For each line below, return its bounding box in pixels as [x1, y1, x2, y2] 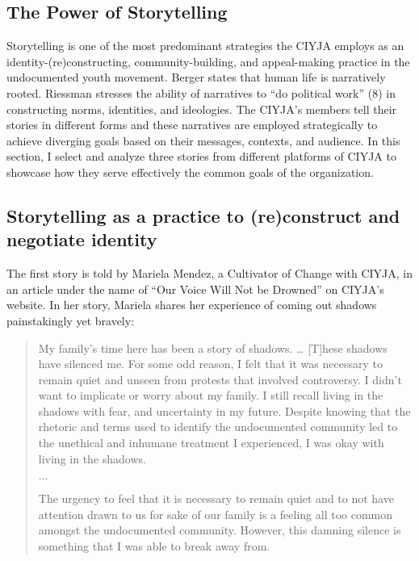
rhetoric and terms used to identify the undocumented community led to [38, 418, 398, 435]
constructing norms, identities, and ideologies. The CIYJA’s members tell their [6, 100, 397, 117]
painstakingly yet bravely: [6, 312, 135, 329]
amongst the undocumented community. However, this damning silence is [38, 521, 401, 538]
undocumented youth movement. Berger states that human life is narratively [6, 69, 386, 86]
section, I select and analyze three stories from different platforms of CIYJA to [6, 148, 396, 165]
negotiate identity [6, 227, 157, 252]
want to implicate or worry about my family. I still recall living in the [38, 387, 383, 404]
